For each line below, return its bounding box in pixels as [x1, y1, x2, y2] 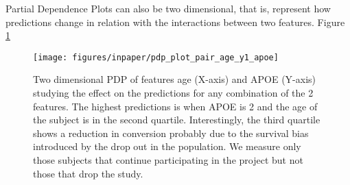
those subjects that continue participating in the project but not [33, 153, 303, 166]
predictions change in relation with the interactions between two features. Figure [5, 14, 345, 29]
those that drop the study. [33, 166, 143, 180]
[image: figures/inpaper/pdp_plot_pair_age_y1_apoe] [33, 52, 279, 62]
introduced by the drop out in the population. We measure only [33, 139, 301, 153]
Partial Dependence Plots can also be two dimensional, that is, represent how [5, 1, 331, 15]
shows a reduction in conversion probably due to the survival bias [33, 125, 309, 140]
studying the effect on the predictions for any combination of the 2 [33, 86, 314, 100]
